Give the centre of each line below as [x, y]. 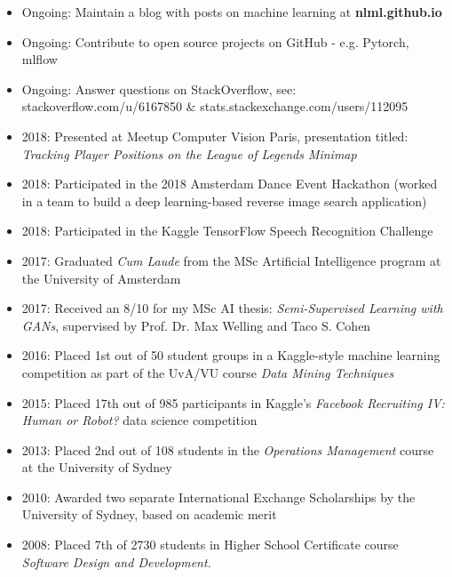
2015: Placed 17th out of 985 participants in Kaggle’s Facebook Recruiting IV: [233, 402]
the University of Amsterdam [101, 278]
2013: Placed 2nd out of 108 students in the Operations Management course [228, 449]
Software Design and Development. [116, 561]
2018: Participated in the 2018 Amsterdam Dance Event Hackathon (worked [230, 184]
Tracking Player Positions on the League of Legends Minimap [189, 153]
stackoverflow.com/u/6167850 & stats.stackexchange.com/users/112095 [215, 106]
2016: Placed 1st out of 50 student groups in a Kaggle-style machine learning [231, 355]
